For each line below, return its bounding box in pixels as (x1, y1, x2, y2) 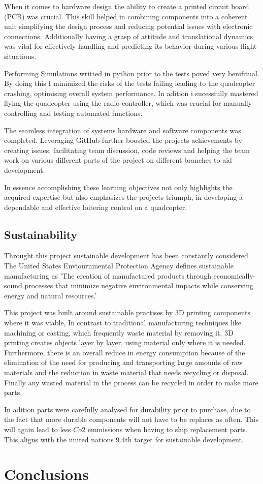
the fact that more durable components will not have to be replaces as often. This (4, 414, 259, 425)
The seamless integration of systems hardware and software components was (4, 125, 241, 135)
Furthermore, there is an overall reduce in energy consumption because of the (4, 347, 245, 357)
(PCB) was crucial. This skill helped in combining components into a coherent (4, 11, 248, 21)
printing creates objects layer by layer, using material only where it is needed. (4, 337, 246, 348)
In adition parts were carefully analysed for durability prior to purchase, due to (4, 404, 251, 414)
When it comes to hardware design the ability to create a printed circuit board (4, 1, 249, 11)
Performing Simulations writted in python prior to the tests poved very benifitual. (4, 68, 259, 78)
